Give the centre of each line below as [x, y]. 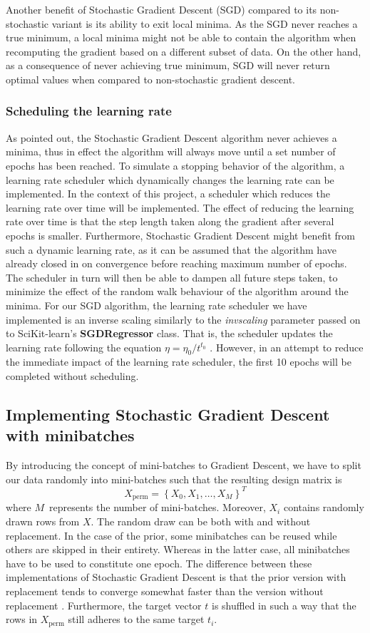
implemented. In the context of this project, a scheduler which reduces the [168, 194]
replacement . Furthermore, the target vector [104, 605]
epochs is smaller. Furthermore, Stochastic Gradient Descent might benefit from [180, 235]
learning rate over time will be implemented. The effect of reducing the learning [180, 207]
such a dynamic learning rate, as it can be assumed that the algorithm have [171, 249]
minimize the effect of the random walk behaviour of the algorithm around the [177, 291]
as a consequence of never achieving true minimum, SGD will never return [168, 65]
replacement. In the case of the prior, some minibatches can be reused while [171, 535]
